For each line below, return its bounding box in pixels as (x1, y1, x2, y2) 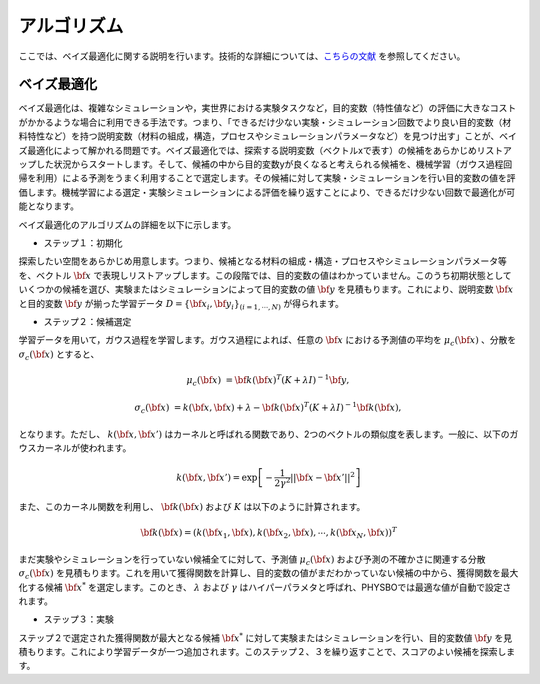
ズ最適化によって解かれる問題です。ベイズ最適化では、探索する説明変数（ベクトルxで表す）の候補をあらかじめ (18, 144, 477, 156)
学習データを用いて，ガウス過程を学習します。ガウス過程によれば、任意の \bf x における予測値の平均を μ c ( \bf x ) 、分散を (18, 334, 517, 349)
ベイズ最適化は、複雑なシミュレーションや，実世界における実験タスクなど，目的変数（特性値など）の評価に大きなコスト (18, 102, 517, 114)
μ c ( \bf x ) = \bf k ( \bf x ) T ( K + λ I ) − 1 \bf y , (186, 373, 350, 388)
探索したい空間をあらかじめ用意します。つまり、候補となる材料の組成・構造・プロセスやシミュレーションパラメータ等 (18, 255, 507, 267)
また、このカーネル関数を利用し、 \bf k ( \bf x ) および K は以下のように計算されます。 (18, 501, 366, 513)
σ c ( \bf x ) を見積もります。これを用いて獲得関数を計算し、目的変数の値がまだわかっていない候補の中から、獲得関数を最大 (18, 567, 519, 581)
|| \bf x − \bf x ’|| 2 (290, 470, 355, 483)
